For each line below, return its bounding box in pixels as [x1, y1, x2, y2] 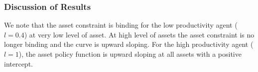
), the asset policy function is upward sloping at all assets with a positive [18, 49, 242, 59]
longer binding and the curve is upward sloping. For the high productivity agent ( [4, 39, 254, 49]
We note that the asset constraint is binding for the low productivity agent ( [4, 20, 238, 30]
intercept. [4, 58, 33, 69]
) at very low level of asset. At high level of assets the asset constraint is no [24, 29, 255, 39]
